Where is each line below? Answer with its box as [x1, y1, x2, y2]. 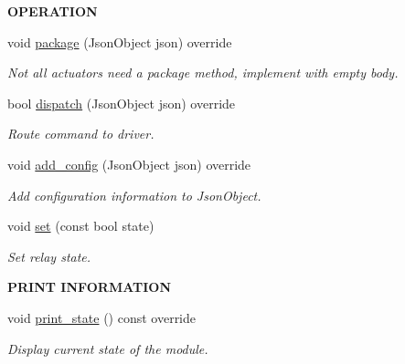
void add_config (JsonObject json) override [7, 154, 251, 173]
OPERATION [7, 2, 98, 20]
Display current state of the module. [7, 338, 208, 358]
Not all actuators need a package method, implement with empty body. [7, 63, 399, 82]
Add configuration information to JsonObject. [7, 185, 261, 204]
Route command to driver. [7, 124, 155, 143]
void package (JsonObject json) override [7, 32, 232, 51]
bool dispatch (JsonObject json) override [7, 93, 236, 112]
